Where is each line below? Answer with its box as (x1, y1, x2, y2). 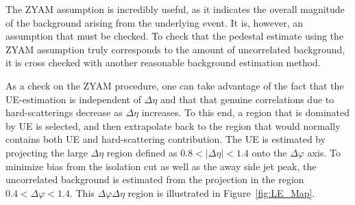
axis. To (307, 145, 341, 159)
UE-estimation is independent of (5, 92, 141, 106)
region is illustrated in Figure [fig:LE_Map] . (127, 185, 315, 200)
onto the (252, 145, 287, 159)
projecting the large (5, 145, 88, 159)
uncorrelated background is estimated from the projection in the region (5, 172, 304, 187)
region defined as (106, 145, 177, 159)
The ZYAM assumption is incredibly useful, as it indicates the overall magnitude (5, 2, 345, 16)
